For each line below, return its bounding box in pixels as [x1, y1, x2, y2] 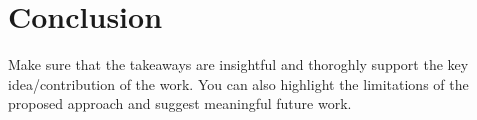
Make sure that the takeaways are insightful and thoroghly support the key [8, 54, 469, 75]
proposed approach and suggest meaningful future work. [8, 93, 352, 114]
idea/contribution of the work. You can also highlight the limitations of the [8, 73, 469, 94]
